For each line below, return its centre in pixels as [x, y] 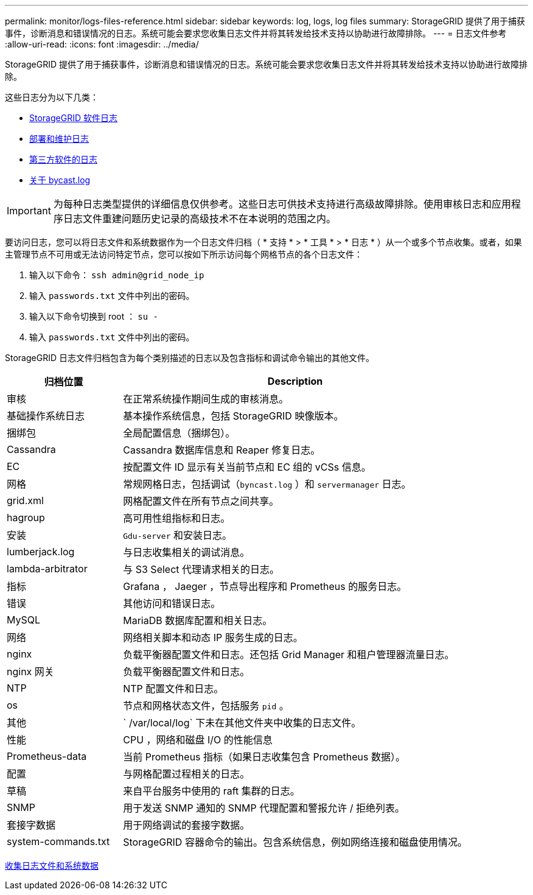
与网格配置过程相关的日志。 [186, 774]
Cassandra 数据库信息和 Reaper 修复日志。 [222, 450]
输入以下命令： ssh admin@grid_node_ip [117, 275]
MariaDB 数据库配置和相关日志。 [198, 620]
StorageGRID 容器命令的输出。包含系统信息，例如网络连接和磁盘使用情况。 [295, 842]
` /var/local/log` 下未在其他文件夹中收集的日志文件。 [242, 723]
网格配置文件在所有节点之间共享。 [201, 501]
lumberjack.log [41, 552]
